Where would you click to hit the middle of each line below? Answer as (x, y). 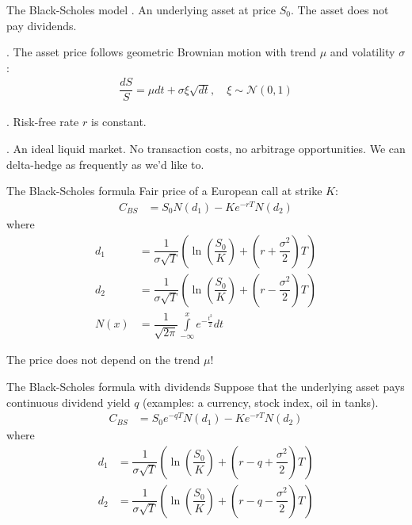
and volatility (362, 52)
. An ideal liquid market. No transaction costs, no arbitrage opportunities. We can (206, 149)
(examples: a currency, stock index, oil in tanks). (261, 402)
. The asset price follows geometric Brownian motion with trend (161, 52)
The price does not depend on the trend (103, 360)
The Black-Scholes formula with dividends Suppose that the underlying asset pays (206, 387)
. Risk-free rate (43, 122)
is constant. (118, 122)
